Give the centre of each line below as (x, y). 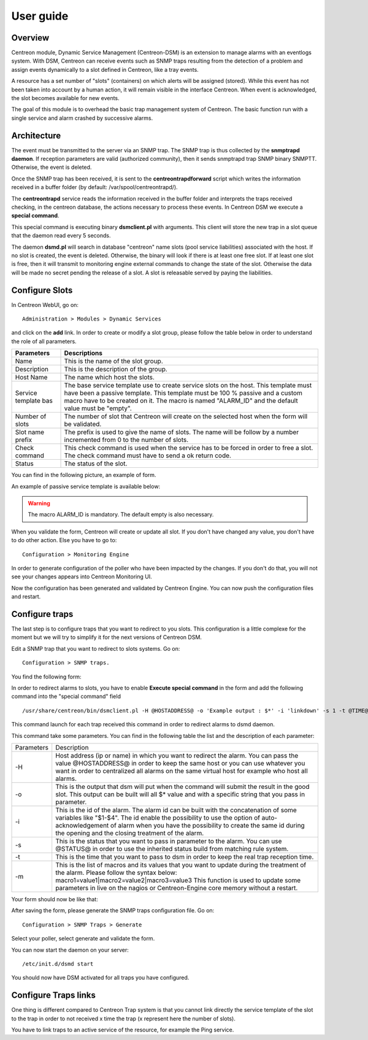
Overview (30, 38)
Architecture (36, 135)
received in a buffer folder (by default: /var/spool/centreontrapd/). (94, 187)
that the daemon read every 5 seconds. (61, 236)
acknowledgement (82, 825)
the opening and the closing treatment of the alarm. (130, 833)
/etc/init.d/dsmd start (58, 964)
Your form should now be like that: (55, 899)
